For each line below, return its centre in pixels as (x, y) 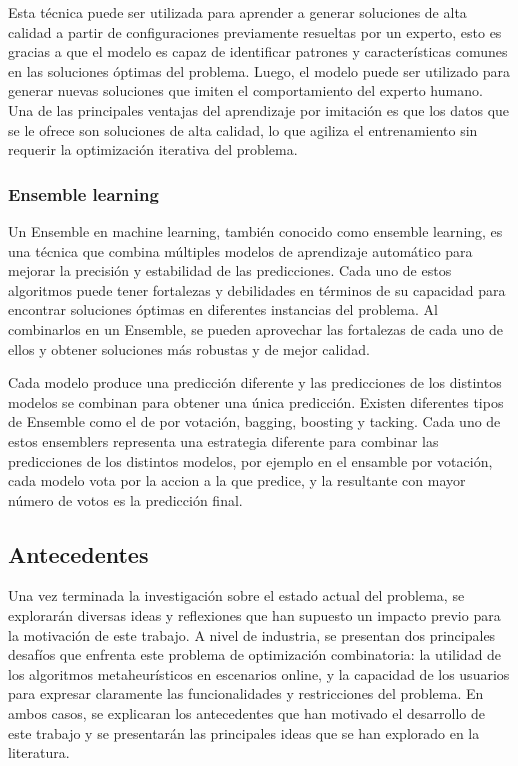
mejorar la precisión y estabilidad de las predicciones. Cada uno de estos (230, 270)
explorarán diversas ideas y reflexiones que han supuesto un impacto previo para (254, 615)
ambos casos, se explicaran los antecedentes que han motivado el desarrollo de (246, 713)
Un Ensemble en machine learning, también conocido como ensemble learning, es (255, 230)
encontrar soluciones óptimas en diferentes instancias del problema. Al (223, 309)
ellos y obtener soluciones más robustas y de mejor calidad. (189, 348)
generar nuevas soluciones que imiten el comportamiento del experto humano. (245, 90)
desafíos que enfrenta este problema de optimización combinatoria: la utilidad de (255, 654)
